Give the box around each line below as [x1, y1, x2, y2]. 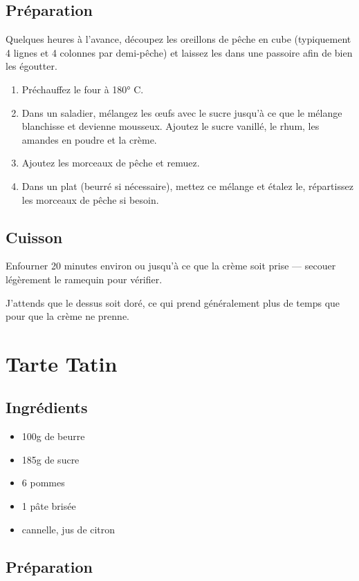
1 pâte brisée [21, 499, 76, 513]
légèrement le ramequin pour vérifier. [6, 272, 163, 286]
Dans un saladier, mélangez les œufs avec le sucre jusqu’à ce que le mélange [21, 105, 342, 120]
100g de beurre [21, 429, 85, 444]
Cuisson [6, 226, 63, 247]
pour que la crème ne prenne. [6, 309, 130, 323]
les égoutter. [6, 59, 57, 73]
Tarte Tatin [6, 349, 118, 377]
